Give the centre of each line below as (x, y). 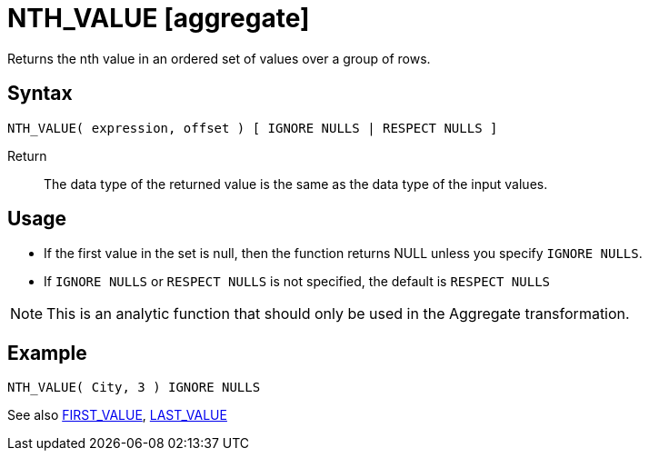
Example (47, 353)
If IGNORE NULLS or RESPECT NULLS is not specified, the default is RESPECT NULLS (297, 282)
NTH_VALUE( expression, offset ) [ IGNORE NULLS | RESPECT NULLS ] (253, 128)
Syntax (40, 94)
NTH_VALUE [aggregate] (159, 18)
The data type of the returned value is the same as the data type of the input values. (296, 184)
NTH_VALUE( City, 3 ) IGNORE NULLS (134, 388)
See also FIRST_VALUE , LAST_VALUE (117, 415)
